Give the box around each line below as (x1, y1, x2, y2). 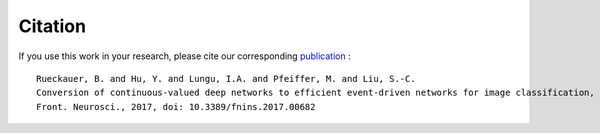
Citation (18, 15, 87, 37)
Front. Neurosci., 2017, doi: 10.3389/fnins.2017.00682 (36, 101, 316, 112)
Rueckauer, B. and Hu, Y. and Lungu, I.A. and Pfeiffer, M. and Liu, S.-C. (36, 73, 416, 84)
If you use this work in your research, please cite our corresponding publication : (18, 50, 351, 62)
